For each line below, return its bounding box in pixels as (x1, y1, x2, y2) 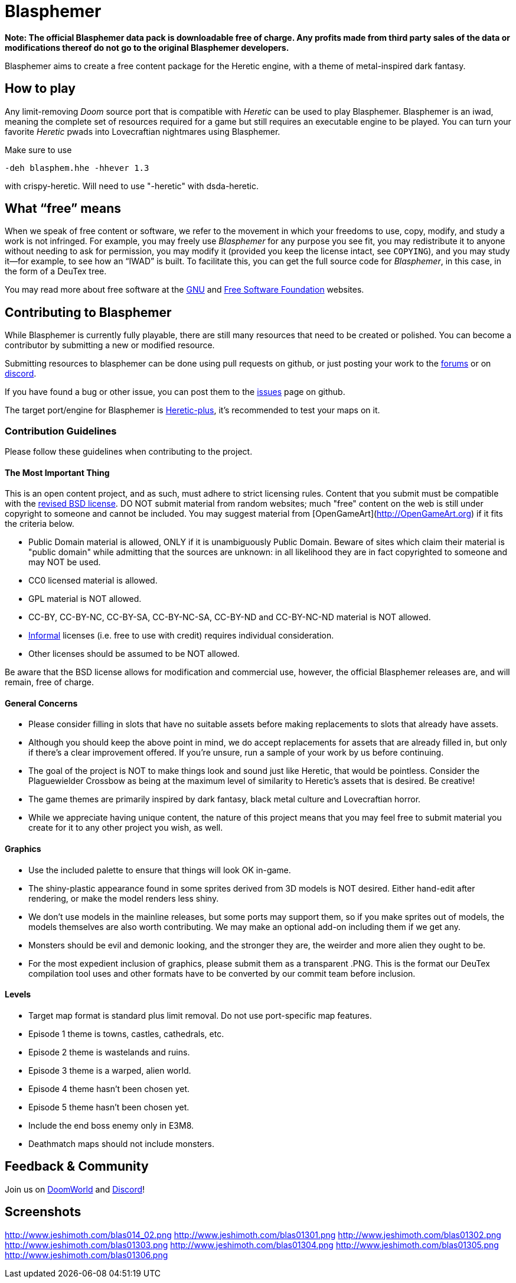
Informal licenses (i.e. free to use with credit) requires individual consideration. (28, 630, 334, 641)
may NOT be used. (28, 557, 101, 568)
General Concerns (5, 698, 78, 708)
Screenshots (5, 1204, 81, 1220)
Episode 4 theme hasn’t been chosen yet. (28, 1083, 190, 1094)
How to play (5, 81, 76, 96)
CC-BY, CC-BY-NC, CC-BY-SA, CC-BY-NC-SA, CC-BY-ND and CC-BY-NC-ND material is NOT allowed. (28, 612, 431, 623)
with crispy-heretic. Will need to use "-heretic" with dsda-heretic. (5, 180, 259, 191)
